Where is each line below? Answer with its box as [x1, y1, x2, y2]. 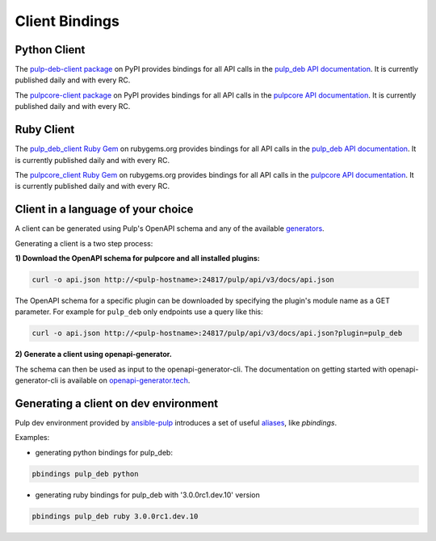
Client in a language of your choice [15, 203, 194, 216]
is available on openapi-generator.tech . [60, 375, 191, 385]
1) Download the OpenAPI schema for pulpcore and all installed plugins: [15, 254, 260, 262]
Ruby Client [15, 123, 75, 136]
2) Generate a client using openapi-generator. [15, 350, 173, 359]
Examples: [15, 433, 50, 442]
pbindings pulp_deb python [31, 469, 139, 478]
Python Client [15, 43, 86, 57]
